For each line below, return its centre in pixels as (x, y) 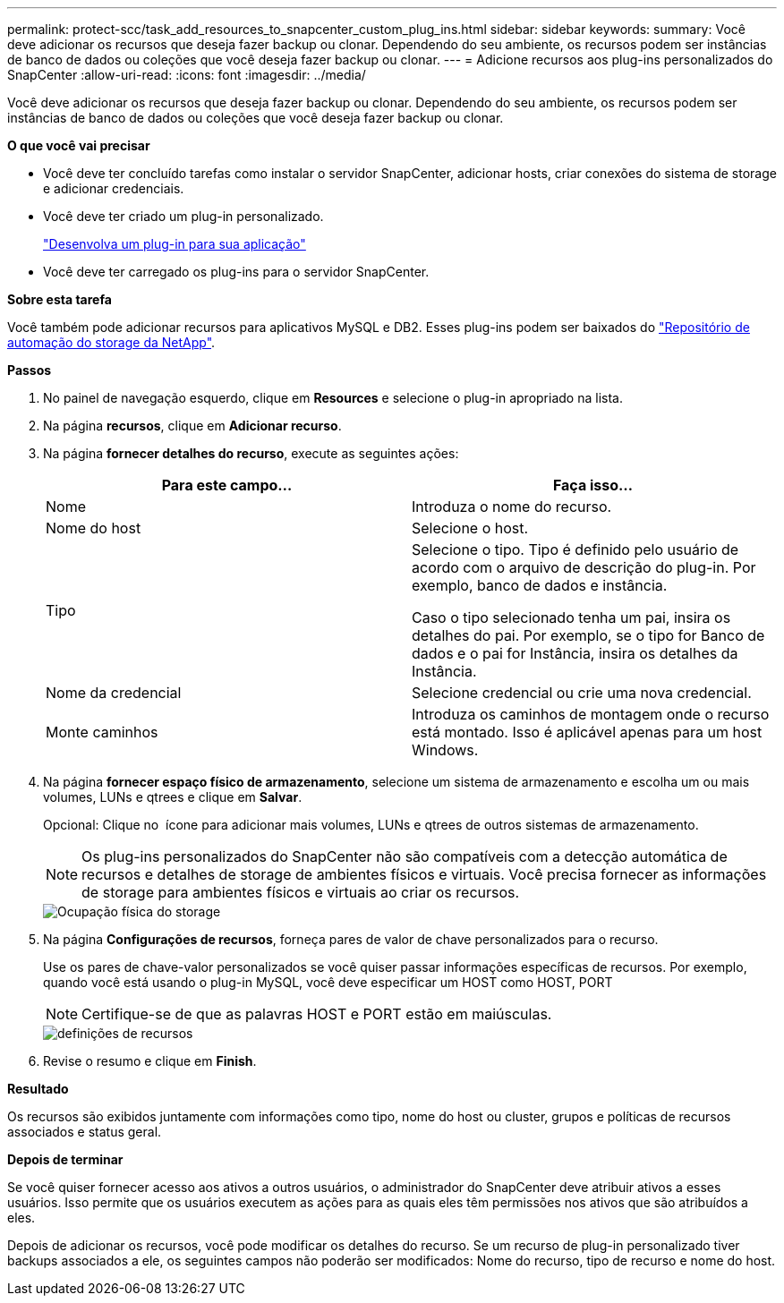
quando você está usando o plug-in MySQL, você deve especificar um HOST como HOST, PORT (328, 982)
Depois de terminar (65, 1159)
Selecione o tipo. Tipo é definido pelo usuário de (575, 549)
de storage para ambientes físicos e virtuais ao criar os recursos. (301, 892)
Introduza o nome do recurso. (512, 507)
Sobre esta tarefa (60, 299)
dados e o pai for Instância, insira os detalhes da (575, 653)
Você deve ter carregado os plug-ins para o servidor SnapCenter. (236, 272)
